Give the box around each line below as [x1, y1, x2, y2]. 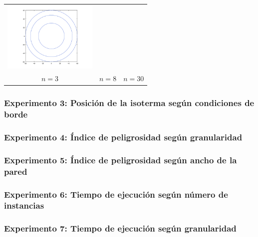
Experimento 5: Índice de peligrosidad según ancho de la [4, 153, 237, 166]
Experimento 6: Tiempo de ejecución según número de [4, 188, 228, 200]
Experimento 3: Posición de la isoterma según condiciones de [4, 97, 255, 109]
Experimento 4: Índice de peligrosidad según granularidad [4, 130, 243, 143]
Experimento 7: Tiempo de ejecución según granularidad [4, 222, 237, 235]
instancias [4, 199, 44, 212]
